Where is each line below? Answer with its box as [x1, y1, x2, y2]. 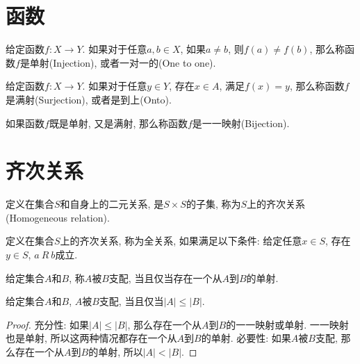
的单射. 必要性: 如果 [201, 331, 291, 345]
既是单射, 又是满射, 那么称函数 [49, 115, 188, 130]
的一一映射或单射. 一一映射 [226, 317, 349, 331]
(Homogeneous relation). [6, 210, 110, 224]
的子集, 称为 [186, 197, 241, 211]
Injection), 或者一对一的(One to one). [53, 55, 216, 69]
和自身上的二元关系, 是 [60, 197, 164, 211]
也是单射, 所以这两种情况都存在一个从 [6, 331, 177, 345]
